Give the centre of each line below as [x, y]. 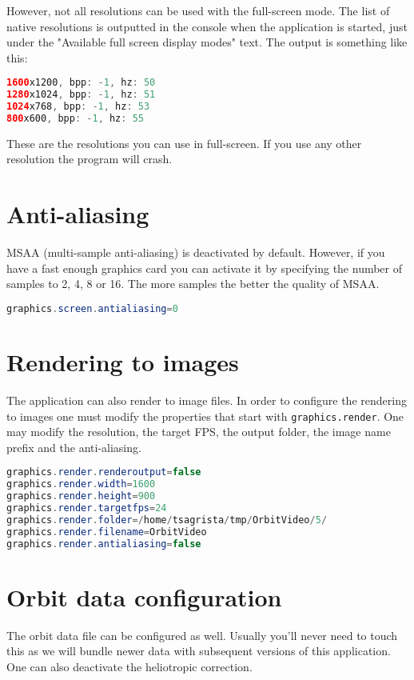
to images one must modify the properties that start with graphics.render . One [205, 416]
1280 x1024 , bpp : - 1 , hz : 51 [81, 95]
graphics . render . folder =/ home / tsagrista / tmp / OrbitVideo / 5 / [167, 520]
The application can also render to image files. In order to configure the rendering [207, 400]
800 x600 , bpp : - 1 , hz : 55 [75, 118]
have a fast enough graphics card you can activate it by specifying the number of [205, 268]
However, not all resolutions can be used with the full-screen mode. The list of [198, 10]
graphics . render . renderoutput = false [104, 472]
